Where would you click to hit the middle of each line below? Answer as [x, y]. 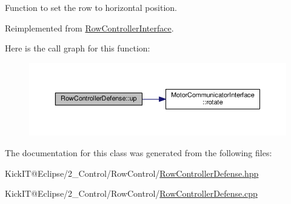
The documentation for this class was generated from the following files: [139, 153]
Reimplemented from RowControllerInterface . [89, 28]
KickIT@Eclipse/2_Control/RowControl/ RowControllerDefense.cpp [131, 193]
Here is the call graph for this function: [78, 48]
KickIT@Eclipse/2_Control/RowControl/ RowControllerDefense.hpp [132, 173]
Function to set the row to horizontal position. [91, 7]
